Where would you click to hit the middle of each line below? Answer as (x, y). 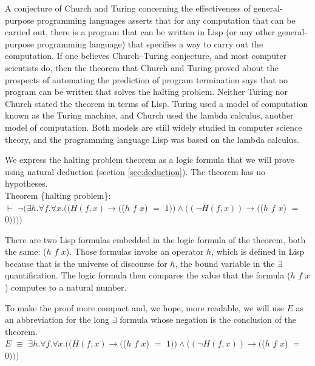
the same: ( (26, 251)
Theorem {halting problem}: (58, 195)
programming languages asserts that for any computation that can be (166, 20)
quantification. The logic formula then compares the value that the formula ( (148, 275)
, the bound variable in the (225, 263)
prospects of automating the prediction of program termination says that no (147, 79)
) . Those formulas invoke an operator (135, 251)
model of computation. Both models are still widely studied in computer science (154, 127)
